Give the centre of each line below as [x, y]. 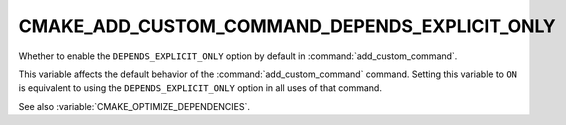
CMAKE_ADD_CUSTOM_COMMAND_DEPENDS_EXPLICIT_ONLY [287, 26]
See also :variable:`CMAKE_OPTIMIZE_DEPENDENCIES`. [134, 106]
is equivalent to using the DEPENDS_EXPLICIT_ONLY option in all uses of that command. [200, 88]
